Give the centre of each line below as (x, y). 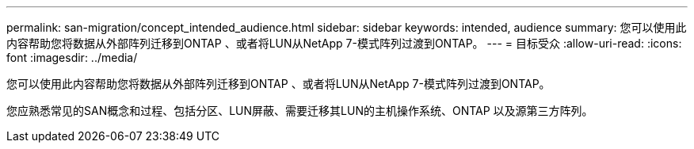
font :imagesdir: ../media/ (72, 57)
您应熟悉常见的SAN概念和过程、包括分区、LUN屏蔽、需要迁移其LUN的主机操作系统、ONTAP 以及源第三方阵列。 (300, 111)
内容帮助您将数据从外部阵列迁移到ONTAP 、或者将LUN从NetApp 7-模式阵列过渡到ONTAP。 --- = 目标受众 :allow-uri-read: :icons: (344, 43)
